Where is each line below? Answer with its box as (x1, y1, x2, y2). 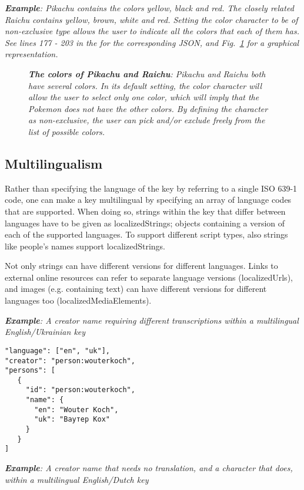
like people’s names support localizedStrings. (5, 239, 166, 252)
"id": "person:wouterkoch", (25, 386, 135, 394)
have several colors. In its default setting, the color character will (28, 79, 262, 91)
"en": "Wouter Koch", (34, 405, 119, 414)
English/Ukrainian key (5, 325, 86, 338)
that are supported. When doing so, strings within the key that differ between (5, 205, 286, 217)
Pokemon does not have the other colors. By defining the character (28, 102, 268, 114)
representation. (5, 48, 58, 60)
